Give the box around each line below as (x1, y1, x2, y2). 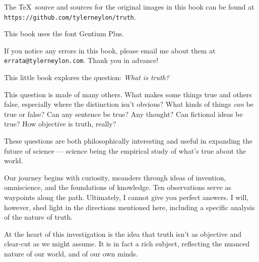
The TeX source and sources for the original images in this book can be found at (4, 2, 254, 12)
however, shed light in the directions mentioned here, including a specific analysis (4, 202, 255, 212)
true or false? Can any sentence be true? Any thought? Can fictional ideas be (4, 108, 243, 119)
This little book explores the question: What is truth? (4, 72, 169, 83)
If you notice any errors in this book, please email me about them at (4, 45, 216, 55)
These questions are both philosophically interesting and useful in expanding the (4, 136, 252, 146)
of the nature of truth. (4, 212, 73, 222)
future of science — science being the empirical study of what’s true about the (4, 145, 246, 156)
